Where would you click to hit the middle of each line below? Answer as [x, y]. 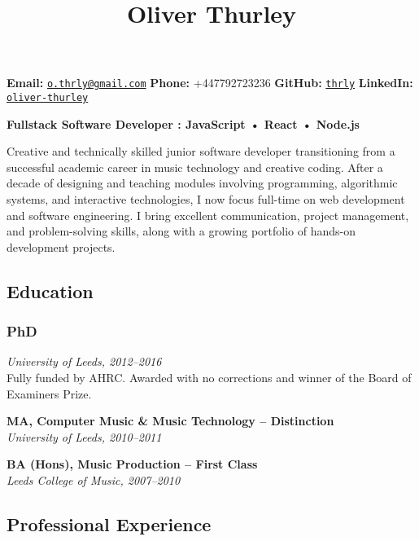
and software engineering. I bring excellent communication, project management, [208, 215]
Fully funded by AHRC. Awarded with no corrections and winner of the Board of [209, 378]
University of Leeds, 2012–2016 [84, 361]
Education [50, 290]
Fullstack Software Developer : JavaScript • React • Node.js [183, 123]
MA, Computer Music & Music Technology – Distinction [170, 421]
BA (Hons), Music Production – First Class [132, 464]
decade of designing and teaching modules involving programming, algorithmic [202, 183]
